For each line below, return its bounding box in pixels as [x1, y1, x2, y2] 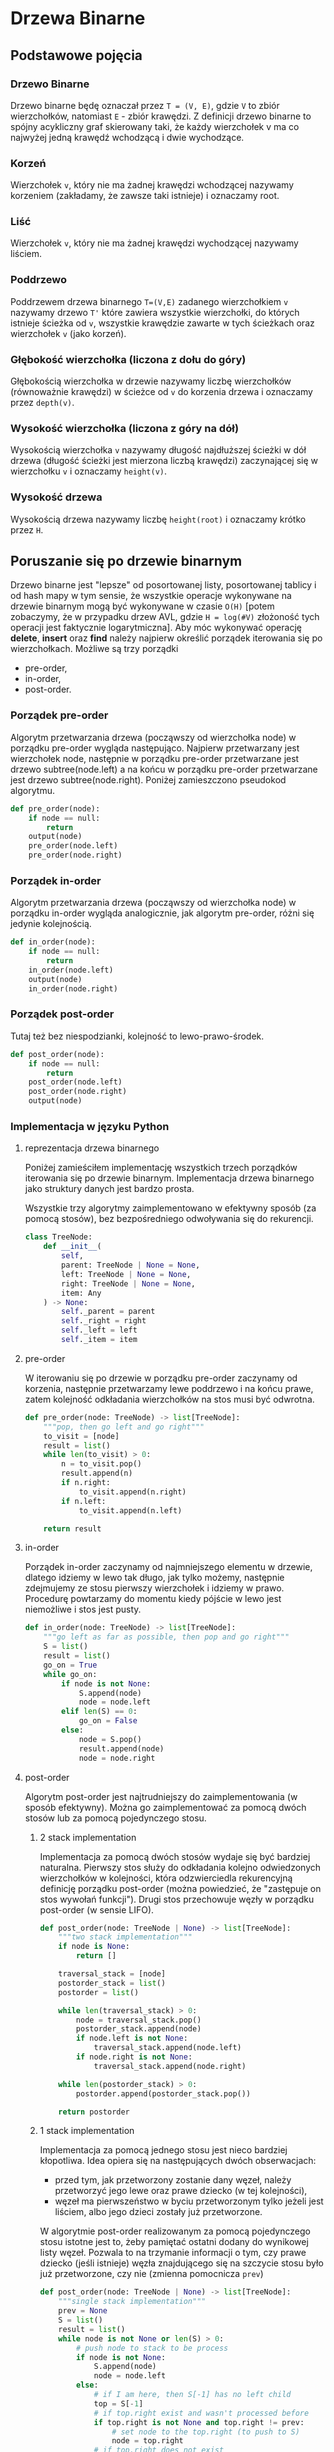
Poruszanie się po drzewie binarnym [10, 553, 243, 570]
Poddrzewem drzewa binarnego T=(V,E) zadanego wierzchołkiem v [10, 295, 289, 307]
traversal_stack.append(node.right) [93, 2061, 247, 2071]
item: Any [61, 1288, 102, 1298]
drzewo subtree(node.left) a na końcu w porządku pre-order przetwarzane [10, 763, 318, 775]
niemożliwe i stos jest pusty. [24, 1603, 142, 1616]
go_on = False [78, 1716, 138, 1726]
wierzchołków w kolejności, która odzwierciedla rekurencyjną [39, 1872, 293, 1884]
